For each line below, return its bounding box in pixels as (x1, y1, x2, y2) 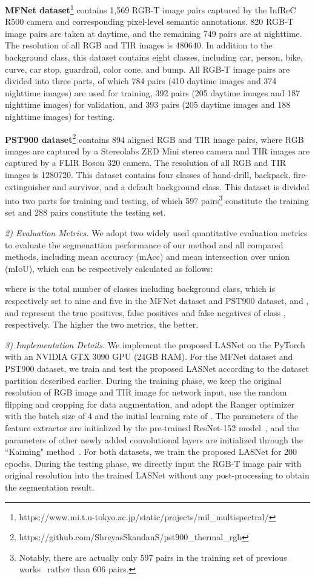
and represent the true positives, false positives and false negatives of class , (5, 306, 286, 319)
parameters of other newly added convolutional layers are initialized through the (5, 433, 303, 446)
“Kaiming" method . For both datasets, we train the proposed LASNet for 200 (5, 445, 297, 458)
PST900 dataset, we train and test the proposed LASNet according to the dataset (5, 362, 309, 374)
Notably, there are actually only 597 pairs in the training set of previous (19, 551, 287, 563)
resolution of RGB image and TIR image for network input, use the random (5, 386, 287, 399)
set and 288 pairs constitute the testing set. (5, 206, 166, 219)
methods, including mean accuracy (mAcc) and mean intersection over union (5, 250, 290, 263)
